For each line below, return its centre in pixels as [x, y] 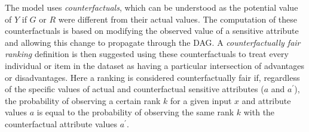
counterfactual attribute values [61, 123]
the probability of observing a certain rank [83, 100]
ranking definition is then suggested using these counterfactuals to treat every [147, 54]
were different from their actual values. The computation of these [178, 19]
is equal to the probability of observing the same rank [135, 112]
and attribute [266, 100]
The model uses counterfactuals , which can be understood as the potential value [152, 7]
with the [259, 112]
